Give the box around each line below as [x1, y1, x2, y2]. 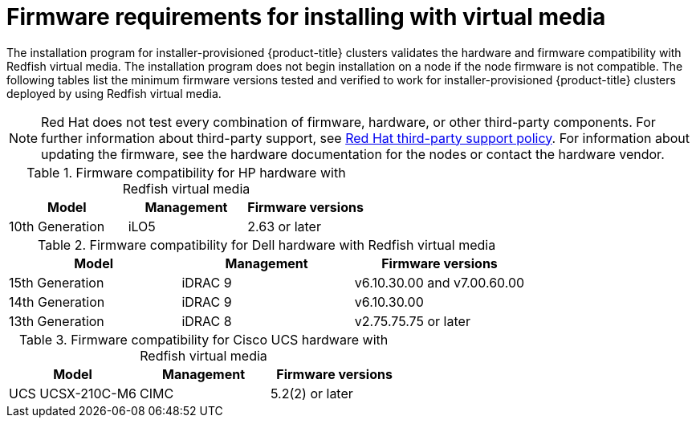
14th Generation [9, 293, 105, 310]
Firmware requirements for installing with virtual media [6, 3, 606, 31]
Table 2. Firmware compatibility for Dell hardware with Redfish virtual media [38, 236, 496, 253]
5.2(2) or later [271, 385, 353, 402]
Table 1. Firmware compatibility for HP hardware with [26, 164, 346, 181]
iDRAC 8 [181, 312, 232, 329]
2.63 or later [247, 218, 321, 234]
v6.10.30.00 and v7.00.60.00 [354, 274, 525, 291]
